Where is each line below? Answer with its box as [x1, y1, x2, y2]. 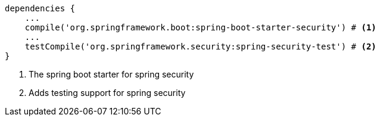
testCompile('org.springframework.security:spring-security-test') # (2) [24, 42, 376, 51]
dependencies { [5, 4, 76, 13]
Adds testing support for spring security [29, 88, 186, 98]
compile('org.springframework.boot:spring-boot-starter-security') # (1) [24, 23, 376, 32]
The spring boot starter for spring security [29, 69, 194, 79]
